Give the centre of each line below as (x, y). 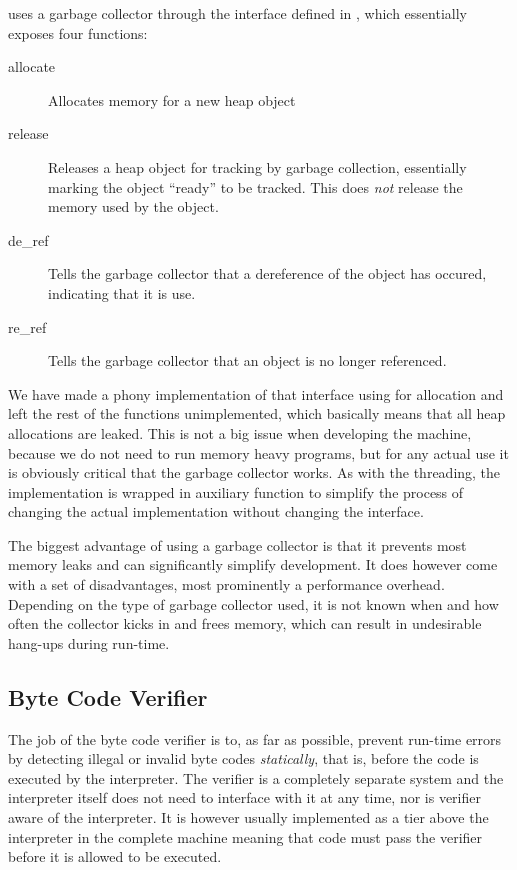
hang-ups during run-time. (89, 642)
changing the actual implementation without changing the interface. (216, 511)
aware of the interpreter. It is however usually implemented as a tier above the (248, 817)
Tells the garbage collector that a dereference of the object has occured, (267, 273)
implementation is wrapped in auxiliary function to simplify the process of (236, 491)
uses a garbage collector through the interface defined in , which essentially (237, 13)
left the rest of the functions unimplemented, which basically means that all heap (257, 413)
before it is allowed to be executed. (115, 856)
